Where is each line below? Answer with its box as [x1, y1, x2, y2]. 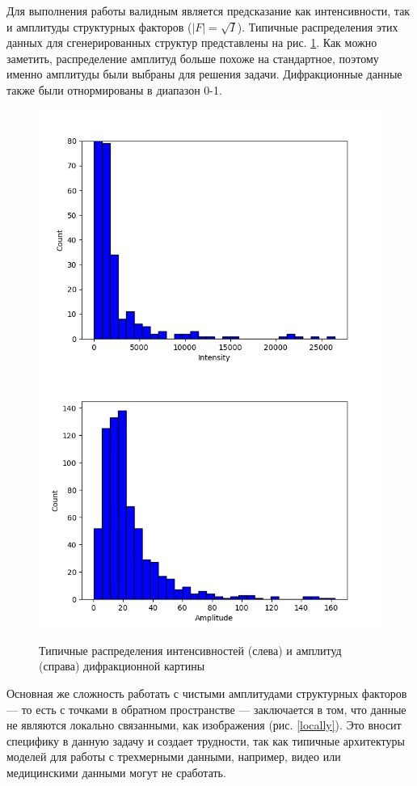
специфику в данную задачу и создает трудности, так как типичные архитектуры [6, 732, 405, 749]
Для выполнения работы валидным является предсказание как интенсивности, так [6, 2, 411, 19]
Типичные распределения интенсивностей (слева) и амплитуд [39, 641, 342, 658]
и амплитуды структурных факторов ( [6, 18, 192, 35]
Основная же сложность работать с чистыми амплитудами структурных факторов [6, 684, 407, 701]
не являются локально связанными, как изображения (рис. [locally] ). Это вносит [6, 716, 402, 733]
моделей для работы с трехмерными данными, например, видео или [6, 748, 341, 765]
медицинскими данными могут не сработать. [6, 763, 226, 780]
